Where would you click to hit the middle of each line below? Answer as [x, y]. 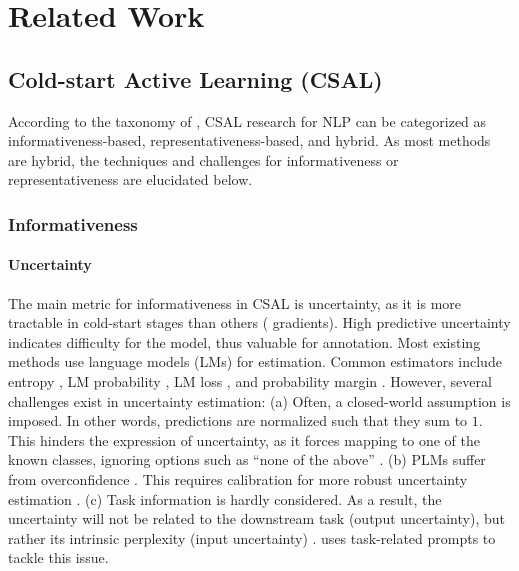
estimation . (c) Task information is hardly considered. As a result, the [225, 498]
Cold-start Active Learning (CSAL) [195, 78]
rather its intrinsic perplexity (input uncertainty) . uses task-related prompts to [252, 537]
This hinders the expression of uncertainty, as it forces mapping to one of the [244, 439]
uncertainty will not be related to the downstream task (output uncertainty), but [256, 518]
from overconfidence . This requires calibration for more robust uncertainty [238, 478]
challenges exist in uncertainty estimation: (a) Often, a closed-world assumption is [259, 400]
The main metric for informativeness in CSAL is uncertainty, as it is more [235, 302]
